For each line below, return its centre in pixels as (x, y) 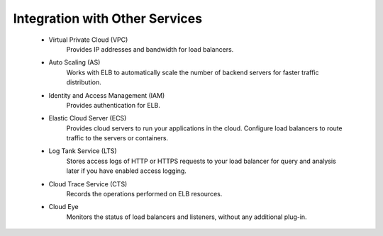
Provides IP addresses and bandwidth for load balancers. (150, 49)
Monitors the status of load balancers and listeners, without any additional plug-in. (187, 217)
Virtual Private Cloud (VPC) (88, 40)
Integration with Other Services (107, 18)
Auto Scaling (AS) (74, 62)
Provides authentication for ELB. (113, 105)
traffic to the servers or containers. (117, 138)
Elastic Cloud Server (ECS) (88, 118)
